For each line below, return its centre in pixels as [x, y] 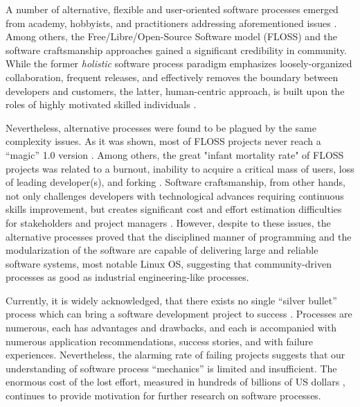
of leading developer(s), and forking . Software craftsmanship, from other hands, [175, 182]
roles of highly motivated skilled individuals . [101, 104]
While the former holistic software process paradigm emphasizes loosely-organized [179, 63]
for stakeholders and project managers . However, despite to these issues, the [168, 222]
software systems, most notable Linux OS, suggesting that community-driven [169, 263]
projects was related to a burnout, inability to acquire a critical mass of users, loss [180, 168]
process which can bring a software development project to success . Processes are [179, 314]
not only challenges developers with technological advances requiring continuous [175, 195]
